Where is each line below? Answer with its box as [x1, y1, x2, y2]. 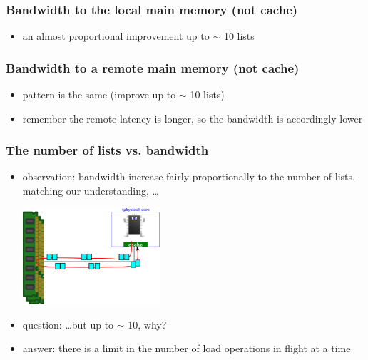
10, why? [128, 317, 167, 331]
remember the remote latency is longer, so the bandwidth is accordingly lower [22, 110, 363, 125]
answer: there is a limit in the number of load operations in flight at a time [22, 341, 351, 356]
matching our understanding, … [22, 183, 159, 198]
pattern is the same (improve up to [22, 87, 176, 102]
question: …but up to [22, 317, 114, 331]
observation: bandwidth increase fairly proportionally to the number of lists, [22, 169, 355, 184]
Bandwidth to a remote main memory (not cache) [6, 58, 300, 76]
